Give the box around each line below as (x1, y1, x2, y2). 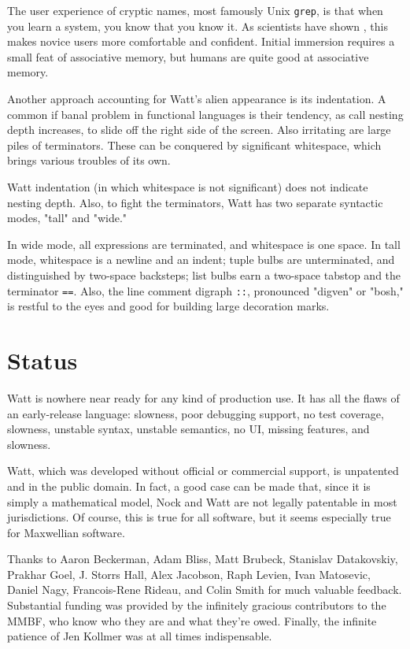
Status (7, 344, 78, 376)
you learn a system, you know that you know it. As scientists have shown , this (7, 17, 389, 34)
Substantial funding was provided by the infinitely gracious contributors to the (7, 597, 386, 614)
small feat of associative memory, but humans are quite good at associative (7, 48, 369, 65)
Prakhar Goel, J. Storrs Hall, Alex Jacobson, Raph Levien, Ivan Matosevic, (7, 566, 371, 582)
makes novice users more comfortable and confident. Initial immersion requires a (7, 33, 395, 50)
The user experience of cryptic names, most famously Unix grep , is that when (7, 2, 383, 18)
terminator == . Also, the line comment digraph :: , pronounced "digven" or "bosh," (7, 282, 404, 299)
